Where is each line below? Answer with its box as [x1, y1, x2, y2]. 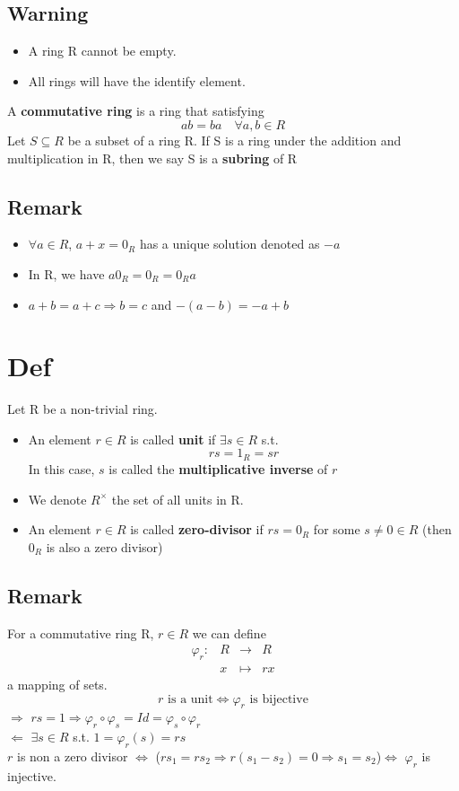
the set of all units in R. [111, 489, 244, 508]
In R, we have [28, 264, 105, 283]
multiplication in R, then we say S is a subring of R [7, 148, 298, 167]
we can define [192, 623, 266, 642]
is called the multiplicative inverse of [108, 459, 328, 478]
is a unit [168, 692, 213, 706]
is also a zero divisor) [46, 537, 163, 556]
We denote [28, 489, 87, 508]
